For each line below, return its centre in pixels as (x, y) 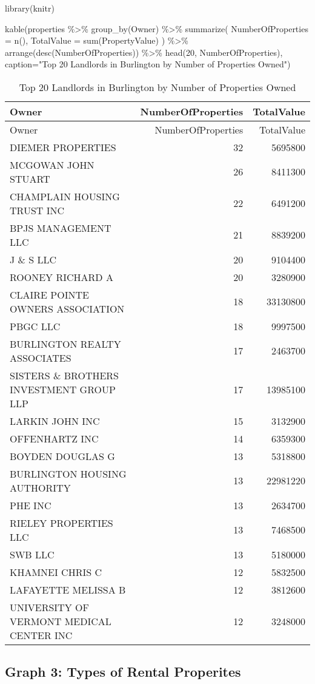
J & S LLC (33, 259)
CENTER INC (41, 635)
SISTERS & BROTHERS (65, 375)
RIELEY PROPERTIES (61, 523)
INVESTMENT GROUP (63, 389)
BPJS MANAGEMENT (61, 228)
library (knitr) (30, 8)
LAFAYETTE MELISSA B (68, 589)
